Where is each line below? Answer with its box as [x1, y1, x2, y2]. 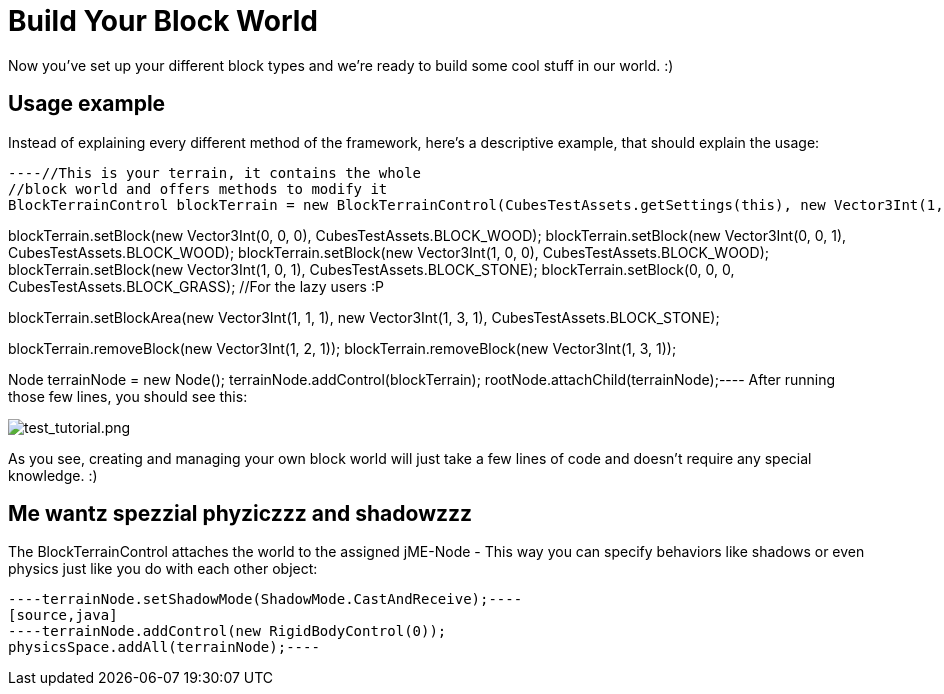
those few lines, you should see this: [8, 387, 248, 405]
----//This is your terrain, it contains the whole [8, 164, 422, 181]
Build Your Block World [8, 4, 318, 38]
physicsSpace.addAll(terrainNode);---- [8, 639, 320, 656]
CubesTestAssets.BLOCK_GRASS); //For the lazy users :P [8, 277, 384, 295]
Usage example [8, 91, 166, 117]
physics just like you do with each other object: [8, 560, 318, 578]
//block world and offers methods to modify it [8, 180, 388, 197]
